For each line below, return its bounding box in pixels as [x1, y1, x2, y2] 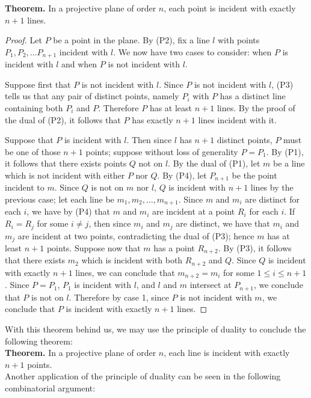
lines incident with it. [198, 113, 277, 126]
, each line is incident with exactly [164, 346, 290, 359]
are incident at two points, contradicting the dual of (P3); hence [17, 229, 254, 242]
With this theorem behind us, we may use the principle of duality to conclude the [5, 322, 306, 335]
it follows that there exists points [5, 157, 127, 170]
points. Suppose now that [46, 241, 141, 254]
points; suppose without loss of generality [85, 145, 238, 158]
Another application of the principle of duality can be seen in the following [5, 370, 281, 382]
